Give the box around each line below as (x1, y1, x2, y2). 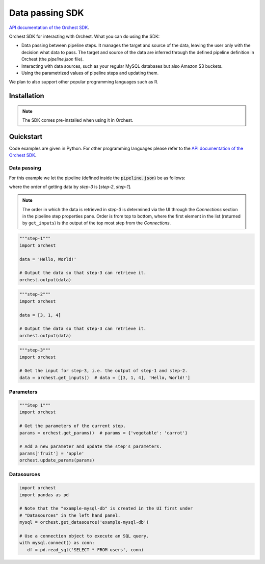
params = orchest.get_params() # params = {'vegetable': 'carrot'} (19, 430, 188, 435)
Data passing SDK (9, 7, 84, 18)
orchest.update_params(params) (19, 457, 95, 463)
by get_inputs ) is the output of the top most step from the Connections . (22, 220, 171, 226)
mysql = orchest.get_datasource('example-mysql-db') (19, 519, 149, 525)
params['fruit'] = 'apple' (19, 451, 84, 456)
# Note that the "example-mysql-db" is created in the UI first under (19, 506, 193, 511)
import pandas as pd (19, 492, 69, 498)
